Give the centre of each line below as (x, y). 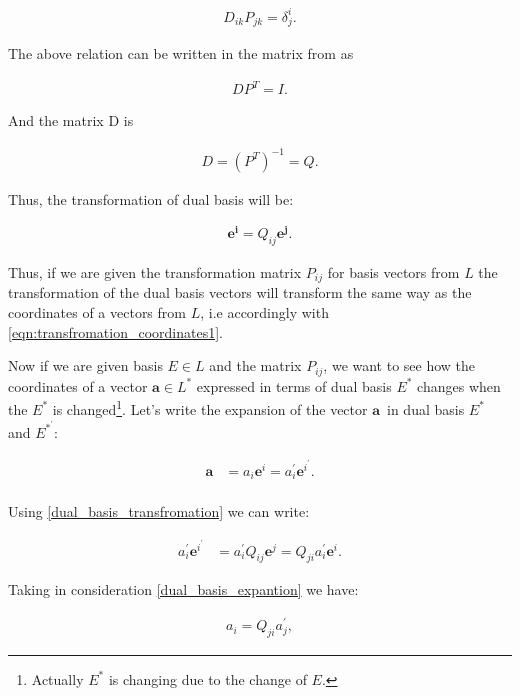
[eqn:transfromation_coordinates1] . (115, 331)
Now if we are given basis (85, 365)
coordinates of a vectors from (97, 312)
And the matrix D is (71, 120)
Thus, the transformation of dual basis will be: (151, 198)
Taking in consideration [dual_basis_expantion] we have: (183, 589)
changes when (459, 385)
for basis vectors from (393, 272)
